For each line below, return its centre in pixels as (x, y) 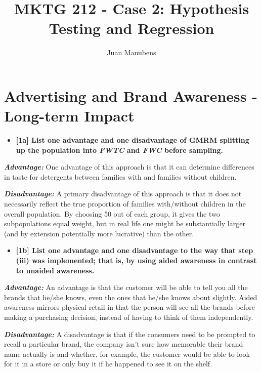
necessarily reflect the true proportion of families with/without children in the (125, 203)
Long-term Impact (69, 116)
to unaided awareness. (55, 270)
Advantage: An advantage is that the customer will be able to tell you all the (126, 287)
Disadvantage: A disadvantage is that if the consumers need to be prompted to (130, 334)
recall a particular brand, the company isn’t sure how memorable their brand (124, 344)
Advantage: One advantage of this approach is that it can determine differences (129, 167)
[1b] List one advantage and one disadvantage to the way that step (135, 250)
